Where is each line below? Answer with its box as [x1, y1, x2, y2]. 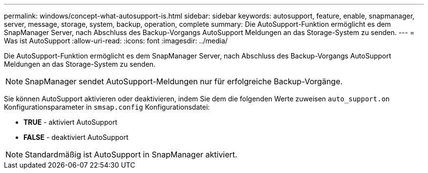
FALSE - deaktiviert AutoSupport [23, 133, 128, 141]
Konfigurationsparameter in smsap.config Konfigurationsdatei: [4, 103, 210, 111]
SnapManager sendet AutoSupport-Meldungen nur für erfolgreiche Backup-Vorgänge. [25, 77, 343, 86]
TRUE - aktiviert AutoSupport [23, 118, 118, 126]
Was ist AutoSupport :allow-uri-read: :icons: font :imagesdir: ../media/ [4, 37, 228, 45]
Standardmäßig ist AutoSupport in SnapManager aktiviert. [25, 150, 237, 159]
